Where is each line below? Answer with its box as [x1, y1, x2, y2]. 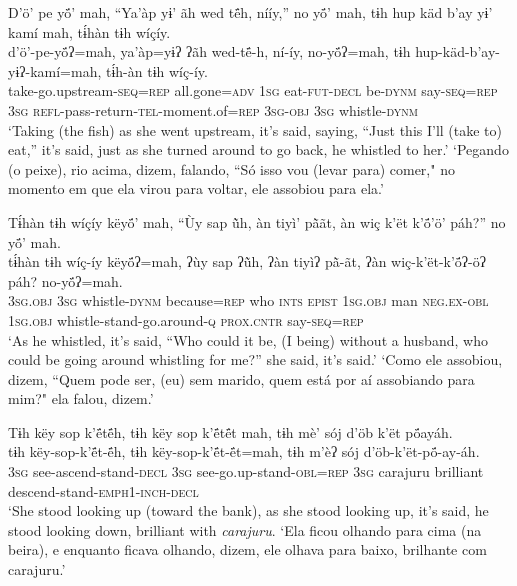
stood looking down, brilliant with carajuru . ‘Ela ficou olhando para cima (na [8, 519, 482, 540]
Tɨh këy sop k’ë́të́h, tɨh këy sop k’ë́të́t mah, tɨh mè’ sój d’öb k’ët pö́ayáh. [8, 421, 453, 442]
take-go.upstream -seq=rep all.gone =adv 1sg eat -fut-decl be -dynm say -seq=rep [8, 80, 498, 101]
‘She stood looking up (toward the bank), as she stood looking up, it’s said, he [8, 500, 489, 521]
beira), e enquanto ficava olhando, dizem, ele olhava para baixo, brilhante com [8, 539, 487, 560]
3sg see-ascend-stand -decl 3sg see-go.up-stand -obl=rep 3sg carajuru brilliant [8, 461, 484, 482]
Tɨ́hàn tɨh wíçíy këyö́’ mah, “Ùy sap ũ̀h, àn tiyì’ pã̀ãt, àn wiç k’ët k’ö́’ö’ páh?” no [8, 211, 506, 232]
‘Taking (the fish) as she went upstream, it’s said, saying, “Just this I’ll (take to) [8, 119, 503, 140]
